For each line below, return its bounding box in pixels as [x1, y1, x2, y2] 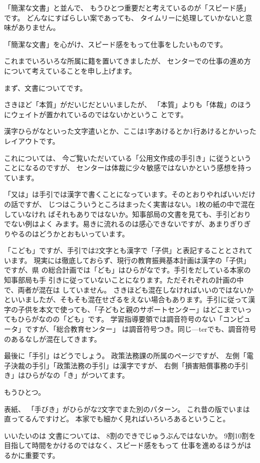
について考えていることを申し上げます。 [4, 65, 136, 76]
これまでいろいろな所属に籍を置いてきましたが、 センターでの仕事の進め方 [4, 56, 251, 66]
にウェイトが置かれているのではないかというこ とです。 [4, 109, 188, 119]
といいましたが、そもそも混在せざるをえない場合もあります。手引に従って [4, 294, 248, 305]
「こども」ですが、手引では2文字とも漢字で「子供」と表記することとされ [4, 245, 246, 256]
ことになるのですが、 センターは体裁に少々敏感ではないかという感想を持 [4, 162, 245, 173]
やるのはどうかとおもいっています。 [11, 228, 129, 239]
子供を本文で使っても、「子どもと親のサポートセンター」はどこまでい [18, 304, 245, 314]
